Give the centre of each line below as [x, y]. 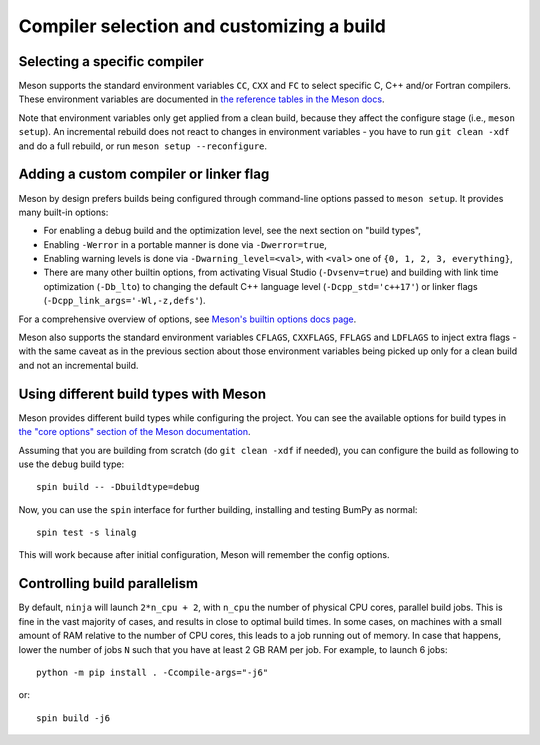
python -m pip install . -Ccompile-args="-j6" [152, 672]
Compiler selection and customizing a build [202, 26]
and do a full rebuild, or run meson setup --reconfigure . [143, 146]
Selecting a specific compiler [111, 61]
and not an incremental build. [78, 365]
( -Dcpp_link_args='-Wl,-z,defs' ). [124, 301]
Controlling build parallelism [108, 583]
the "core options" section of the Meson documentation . [134, 432]
